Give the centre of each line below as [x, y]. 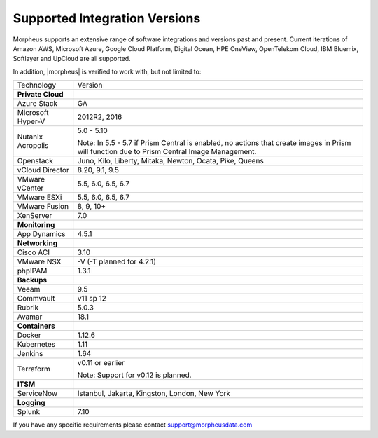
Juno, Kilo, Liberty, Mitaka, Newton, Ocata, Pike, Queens [170, 161]
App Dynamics [41, 234]
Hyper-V [31, 121]
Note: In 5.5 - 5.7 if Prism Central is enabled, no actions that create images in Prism [214, 143]
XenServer [35, 216]
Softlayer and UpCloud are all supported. [72, 59]
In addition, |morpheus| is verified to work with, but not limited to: [107, 71]
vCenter [30, 188]
